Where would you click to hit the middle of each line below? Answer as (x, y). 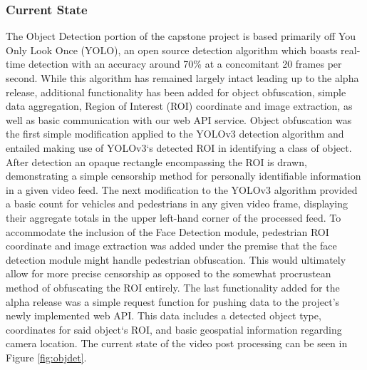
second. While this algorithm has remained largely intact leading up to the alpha (182, 78)
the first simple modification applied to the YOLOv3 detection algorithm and (175, 134)
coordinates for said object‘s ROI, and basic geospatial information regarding (174, 329)
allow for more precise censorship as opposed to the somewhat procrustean (169, 273)
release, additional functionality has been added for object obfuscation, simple (176, 92)
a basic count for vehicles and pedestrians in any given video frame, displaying (177, 204)
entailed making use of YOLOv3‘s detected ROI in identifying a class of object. (179, 147)
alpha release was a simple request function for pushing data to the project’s (173, 301)
